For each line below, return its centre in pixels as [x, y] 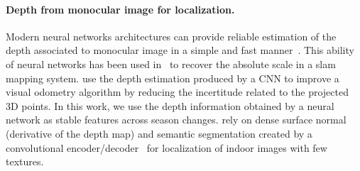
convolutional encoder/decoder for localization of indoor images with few [167, 147]
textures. [25, 161]
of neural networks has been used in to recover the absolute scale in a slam [171, 64]
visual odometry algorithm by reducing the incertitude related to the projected [177, 92]
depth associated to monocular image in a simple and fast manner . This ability [180, 50]
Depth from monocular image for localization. [120, 9]
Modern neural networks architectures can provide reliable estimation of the [171, 36]
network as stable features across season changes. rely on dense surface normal [176, 120]
